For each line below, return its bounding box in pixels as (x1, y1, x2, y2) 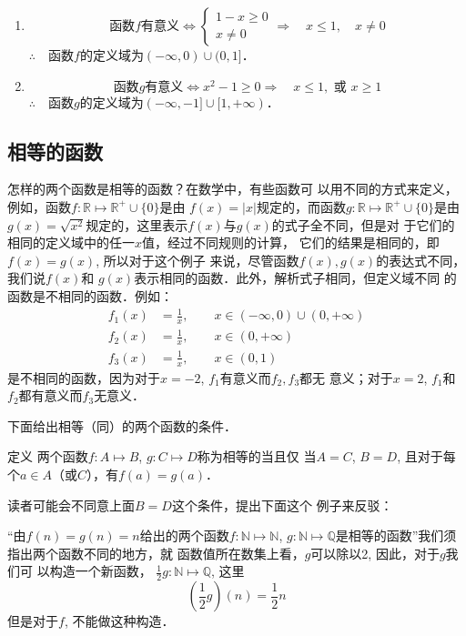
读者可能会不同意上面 (7, 495, 135, 514)
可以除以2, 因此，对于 (310, 543, 440, 562)
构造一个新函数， (49, 561, 152, 580)
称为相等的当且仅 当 (197, 447, 317, 466)
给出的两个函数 (139, 526, 229, 545)
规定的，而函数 (256, 197, 346, 216)
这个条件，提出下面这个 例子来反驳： (171, 495, 393, 514)
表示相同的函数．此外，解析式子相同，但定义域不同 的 (134, 268, 457, 288)
